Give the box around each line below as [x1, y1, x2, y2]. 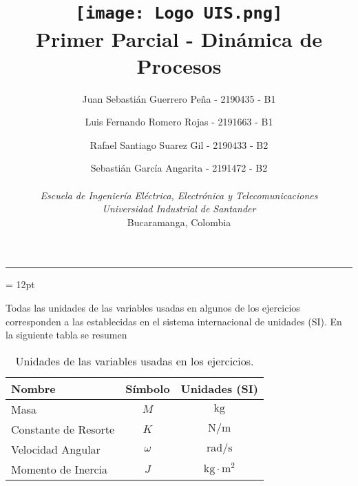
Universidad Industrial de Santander [102, 201, 256, 216]
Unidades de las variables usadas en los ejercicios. [15, 352, 254, 369]
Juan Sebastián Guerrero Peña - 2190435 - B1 [82, 91, 276, 105]
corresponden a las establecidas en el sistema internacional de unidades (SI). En [6, 314, 342, 328]
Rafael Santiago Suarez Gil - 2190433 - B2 [89, 137, 268, 152]
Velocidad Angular [11, 441, 101, 457]
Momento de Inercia [11, 460, 108, 477]
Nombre [11, 380, 56, 396]
